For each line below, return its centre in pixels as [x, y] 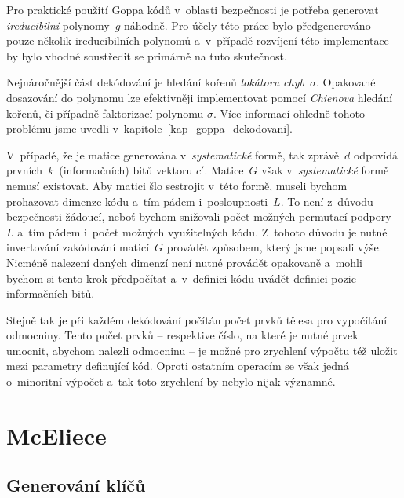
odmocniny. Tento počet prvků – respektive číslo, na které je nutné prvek [182, 335]
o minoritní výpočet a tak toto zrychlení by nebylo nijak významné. [171, 381]
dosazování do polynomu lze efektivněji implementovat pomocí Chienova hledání [200, 97]
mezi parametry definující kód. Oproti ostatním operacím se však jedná [178, 366]
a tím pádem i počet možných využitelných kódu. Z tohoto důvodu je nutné [202, 231]
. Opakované [346, 82]
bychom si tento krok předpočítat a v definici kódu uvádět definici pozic [181, 278]
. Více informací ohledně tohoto [289, 113]
